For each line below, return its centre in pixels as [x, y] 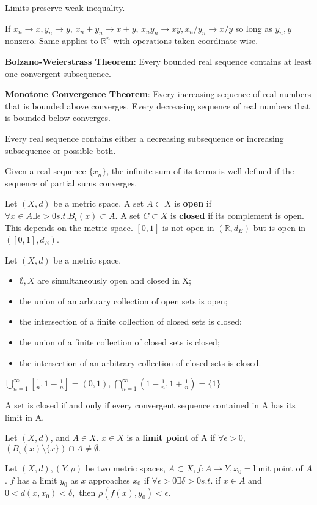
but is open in [279, 227]
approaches [109, 480]
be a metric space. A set [99, 203]
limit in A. [25, 417]
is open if [193, 203]
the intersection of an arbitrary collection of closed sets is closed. [140, 362]
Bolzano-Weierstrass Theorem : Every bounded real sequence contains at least [158, 61]
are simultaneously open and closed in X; [114, 280]
